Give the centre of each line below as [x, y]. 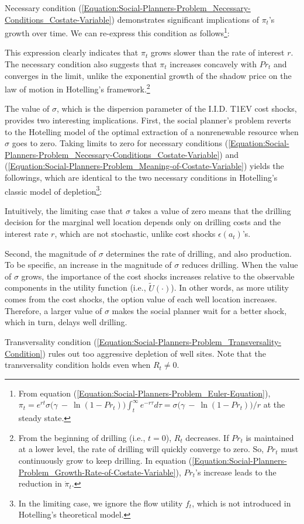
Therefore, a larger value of [53, 310]
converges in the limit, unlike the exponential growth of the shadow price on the [148, 75]
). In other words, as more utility [230, 287]
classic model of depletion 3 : [53, 190]
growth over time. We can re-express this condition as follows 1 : [117, 32]
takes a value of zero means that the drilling [212, 210]
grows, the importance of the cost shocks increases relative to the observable [158, 276]
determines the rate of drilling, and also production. [199, 253]
